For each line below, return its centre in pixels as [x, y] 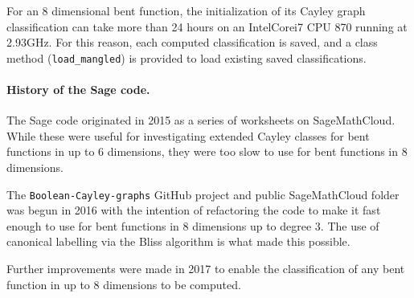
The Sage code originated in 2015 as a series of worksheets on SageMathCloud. [201, 120]
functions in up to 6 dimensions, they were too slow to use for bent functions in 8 [207, 151]
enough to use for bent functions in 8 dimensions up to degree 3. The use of [193, 225]
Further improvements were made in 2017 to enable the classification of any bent [206, 269]
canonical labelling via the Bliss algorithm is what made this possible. [178, 241]
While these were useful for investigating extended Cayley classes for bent [188, 135]
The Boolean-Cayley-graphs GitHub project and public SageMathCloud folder [203, 194]
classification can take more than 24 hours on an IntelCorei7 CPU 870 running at [207, 26]
